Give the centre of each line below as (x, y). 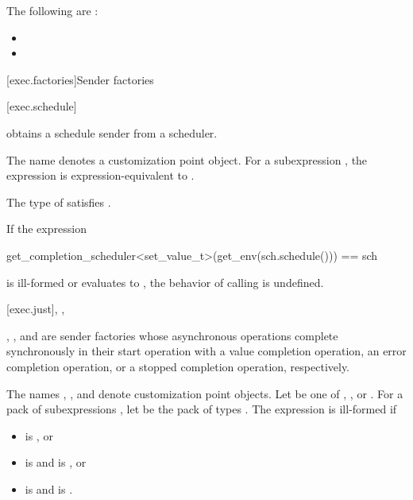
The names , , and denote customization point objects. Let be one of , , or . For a (205, 393)
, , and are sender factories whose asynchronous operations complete (172, 335)
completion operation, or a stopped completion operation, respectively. (178, 366)
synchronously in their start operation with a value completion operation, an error (206, 351)
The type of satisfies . (59, 202)
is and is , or (56, 462)
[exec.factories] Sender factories (80, 79)
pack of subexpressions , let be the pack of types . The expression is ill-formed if (202, 409)
